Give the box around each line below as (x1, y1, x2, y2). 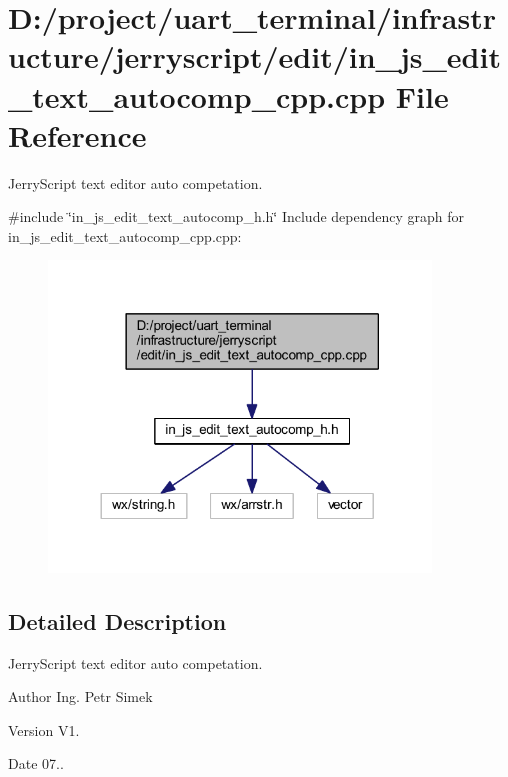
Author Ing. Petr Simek (8, 686, 153, 707)
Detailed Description (8, 605, 227, 636)
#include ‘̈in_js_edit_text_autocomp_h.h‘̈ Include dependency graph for (8, 206, 465, 227)
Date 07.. (8, 753, 64, 774)
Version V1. (8, 719, 80, 740)
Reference (8, 114, 147, 155)
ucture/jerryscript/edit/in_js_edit (8, 36, 501, 77)
